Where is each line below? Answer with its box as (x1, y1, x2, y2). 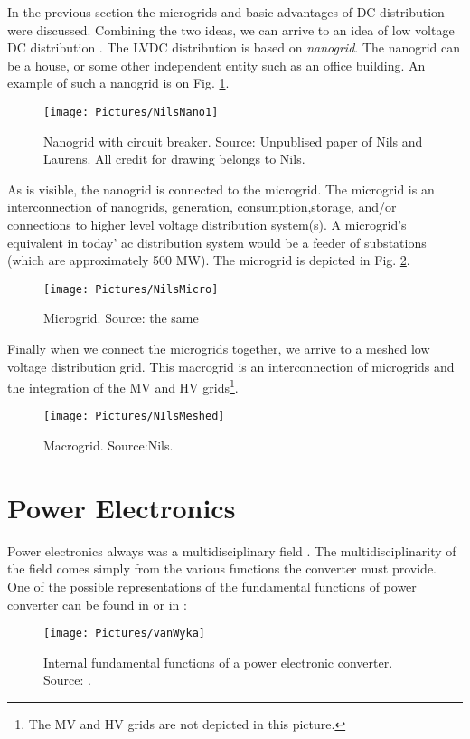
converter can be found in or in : (7, 594, 187, 613)
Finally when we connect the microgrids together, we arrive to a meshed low (7, 339, 430, 358)
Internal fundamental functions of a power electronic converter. (43, 652, 393, 671)
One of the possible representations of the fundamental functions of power (7, 577, 417, 596)
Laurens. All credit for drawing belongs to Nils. (43, 149, 305, 168)
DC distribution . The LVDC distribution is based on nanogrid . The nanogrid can (7, 38, 461, 57)
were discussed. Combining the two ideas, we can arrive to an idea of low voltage (7, 20, 455, 39)
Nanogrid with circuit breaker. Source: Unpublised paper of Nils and (43, 131, 423, 150)
